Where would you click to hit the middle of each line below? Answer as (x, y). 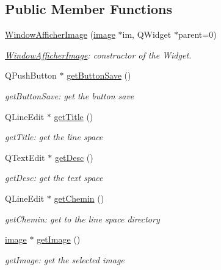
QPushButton (31, 75)
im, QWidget (147, 34)
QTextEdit (25, 157)
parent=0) (197, 34)
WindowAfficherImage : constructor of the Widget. (98, 55)
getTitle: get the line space (54, 137)
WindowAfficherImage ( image (60, 34)
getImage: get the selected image (65, 259)
